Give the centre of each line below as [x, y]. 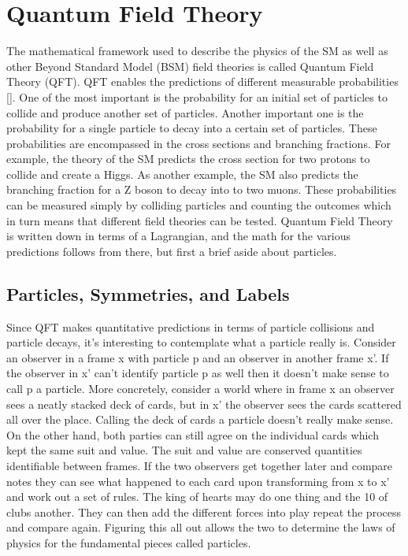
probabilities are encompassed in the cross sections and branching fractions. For [198, 143]
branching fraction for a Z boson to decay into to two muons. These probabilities [202, 189]
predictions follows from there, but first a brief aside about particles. [172, 251]
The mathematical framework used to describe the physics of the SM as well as [197, 51]
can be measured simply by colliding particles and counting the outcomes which [199, 205]
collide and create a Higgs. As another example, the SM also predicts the [182, 174]
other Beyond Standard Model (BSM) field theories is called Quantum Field [190, 66]
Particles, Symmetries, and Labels [148, 293]
